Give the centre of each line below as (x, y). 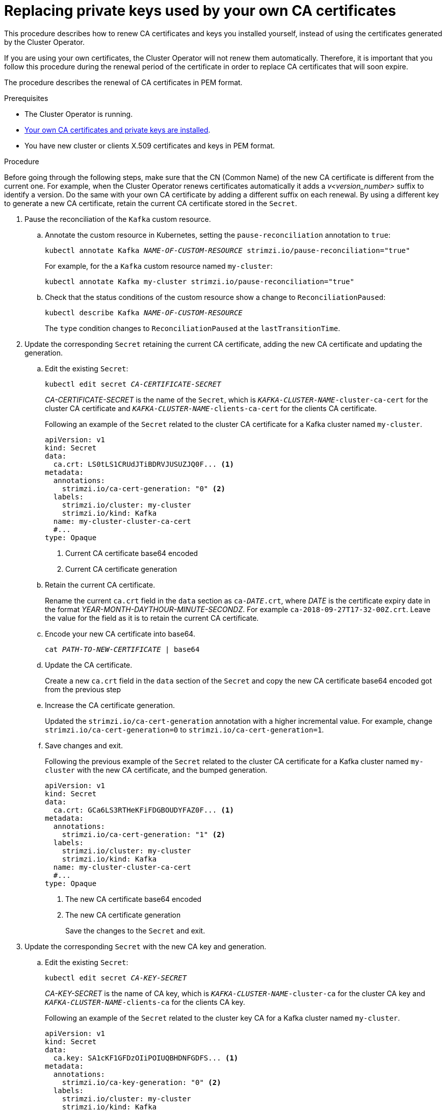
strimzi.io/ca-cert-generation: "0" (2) (144, 488)
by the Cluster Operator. (44, 42)
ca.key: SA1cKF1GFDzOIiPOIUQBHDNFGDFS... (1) (146, 1058)
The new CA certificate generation (123, 915)
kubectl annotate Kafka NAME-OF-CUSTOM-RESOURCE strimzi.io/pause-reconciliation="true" (228, 250)
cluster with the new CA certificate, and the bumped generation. (156, 770)
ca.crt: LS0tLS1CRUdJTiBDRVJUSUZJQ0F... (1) (143, 464)
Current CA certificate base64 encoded (132, 553)
